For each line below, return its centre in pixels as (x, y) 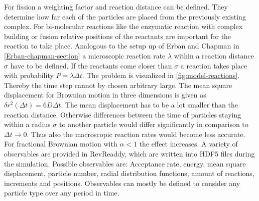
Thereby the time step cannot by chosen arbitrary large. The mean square (118, 85)
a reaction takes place (214, 65)
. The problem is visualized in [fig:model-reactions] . (161, 75)
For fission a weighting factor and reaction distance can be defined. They (116, 6)
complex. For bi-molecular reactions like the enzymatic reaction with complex (123, 26)
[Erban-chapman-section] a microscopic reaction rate (85, 55)
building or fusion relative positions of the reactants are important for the (118, 36)
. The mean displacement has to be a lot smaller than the (149, 104)
